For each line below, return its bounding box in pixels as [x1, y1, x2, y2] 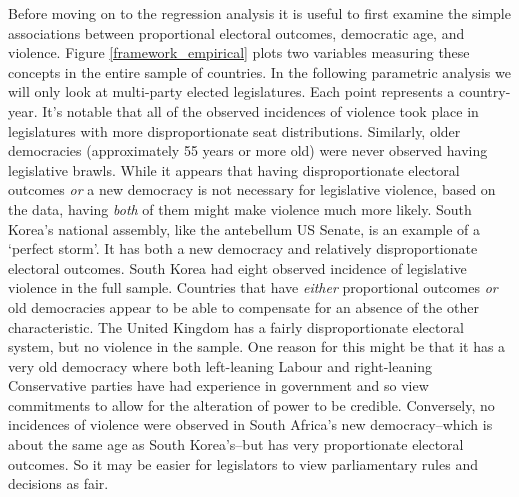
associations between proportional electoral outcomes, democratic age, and [8, 22, 465, 43]
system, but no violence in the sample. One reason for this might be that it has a [8, 336, 506, 357]
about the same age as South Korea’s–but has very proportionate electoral [8, 434, 464, 455]
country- [458, 81, 511, 102]
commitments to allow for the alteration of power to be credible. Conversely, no [8, 394, 495, 415]
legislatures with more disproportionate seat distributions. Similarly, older [8, 120, 461, 141]
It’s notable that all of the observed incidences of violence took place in [42, 100, 479, 121]
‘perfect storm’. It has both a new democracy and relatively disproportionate [8, 238, 478, 259]
